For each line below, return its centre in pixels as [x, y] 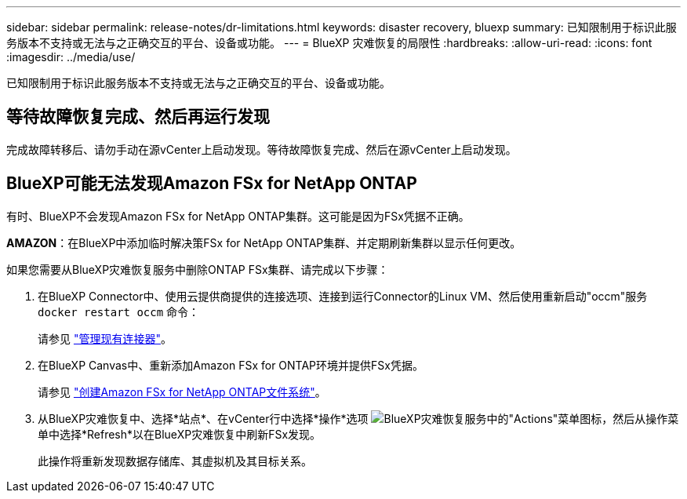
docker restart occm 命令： [119, 311]
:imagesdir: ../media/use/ [71, 57]
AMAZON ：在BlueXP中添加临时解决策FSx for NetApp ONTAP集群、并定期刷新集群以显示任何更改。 [264, 242]
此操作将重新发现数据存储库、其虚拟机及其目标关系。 [175, 461]
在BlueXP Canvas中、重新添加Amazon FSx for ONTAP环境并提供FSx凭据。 [231, 365]
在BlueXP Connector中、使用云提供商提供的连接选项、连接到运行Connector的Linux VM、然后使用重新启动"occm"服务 [343, 296]
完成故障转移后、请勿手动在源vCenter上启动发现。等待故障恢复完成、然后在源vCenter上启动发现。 [262, 149]
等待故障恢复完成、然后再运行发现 [138, 117]
